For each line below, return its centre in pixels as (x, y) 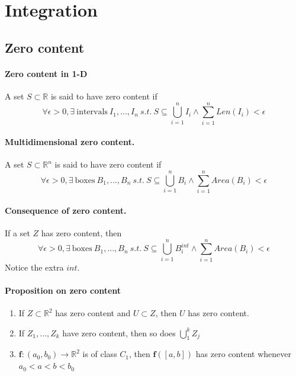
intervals (92, 112)
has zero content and (93, 313)
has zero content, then (81, 232)
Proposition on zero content (63, 290)
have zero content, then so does (119, 332)
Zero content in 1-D (46, 73)
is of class (100, 354)
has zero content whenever (243, 354)
